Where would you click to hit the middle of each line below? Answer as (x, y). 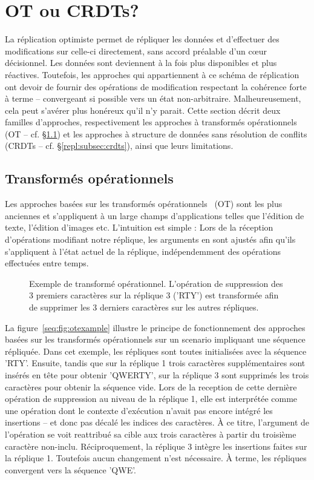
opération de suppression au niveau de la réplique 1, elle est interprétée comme (151, 399)
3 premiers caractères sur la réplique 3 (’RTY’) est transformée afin (154, 295)
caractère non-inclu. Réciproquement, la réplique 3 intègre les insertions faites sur (156, 446)
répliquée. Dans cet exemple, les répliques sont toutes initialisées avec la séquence (156, 351)
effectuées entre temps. (47, 263)
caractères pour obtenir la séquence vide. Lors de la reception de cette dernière (151, 386)
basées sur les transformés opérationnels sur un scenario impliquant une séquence (155, 339)
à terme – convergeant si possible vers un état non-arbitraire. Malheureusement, (153, 98)
